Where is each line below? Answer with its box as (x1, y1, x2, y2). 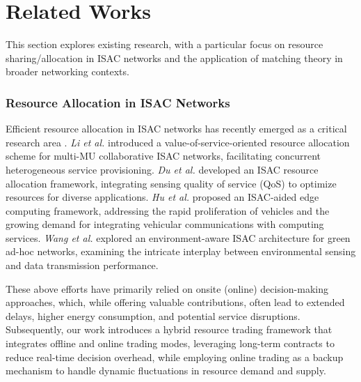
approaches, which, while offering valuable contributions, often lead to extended (6, 295, 345, 310)
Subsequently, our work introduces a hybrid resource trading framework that (6, 322, 332, 337)
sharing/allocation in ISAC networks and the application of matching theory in (6, 50, 343, 65)
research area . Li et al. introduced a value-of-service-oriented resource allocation (6, 135, 350, 149)
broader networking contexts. (6, 64, 129, 79)
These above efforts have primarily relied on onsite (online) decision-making (6, 281, 329, 296)
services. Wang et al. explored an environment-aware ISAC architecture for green (6, 230, 351, 245)
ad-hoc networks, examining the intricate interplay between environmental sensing (6, 244, 356, 259)
